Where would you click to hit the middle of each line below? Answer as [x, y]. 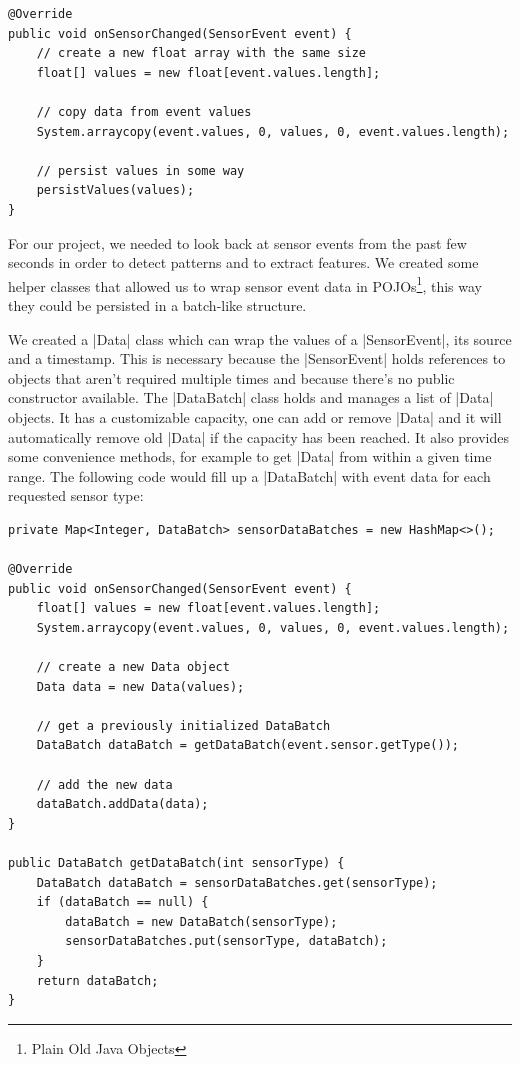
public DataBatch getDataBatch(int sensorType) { [176, 863]
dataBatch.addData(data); [122, 804]
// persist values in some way [140, 170]
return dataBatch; [97, 980]
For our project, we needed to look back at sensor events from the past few [237, 242]
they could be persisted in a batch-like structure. [157, 304]
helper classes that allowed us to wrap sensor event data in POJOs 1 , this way [245, 284]
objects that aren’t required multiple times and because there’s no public [231, 377]
